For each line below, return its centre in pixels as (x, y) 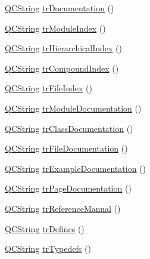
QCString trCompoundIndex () (62, 68)
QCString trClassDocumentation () (69, 128)
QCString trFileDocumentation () (66, 148)
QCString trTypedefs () (48, 249)
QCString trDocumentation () (60, 8)
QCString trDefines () (45, 228)
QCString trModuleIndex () (55, 28)
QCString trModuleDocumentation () (73, 108)
